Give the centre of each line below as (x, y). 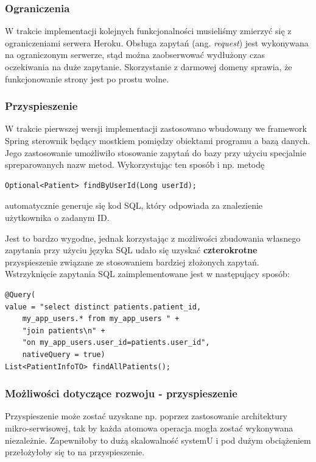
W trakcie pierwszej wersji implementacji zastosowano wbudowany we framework (156, 128)
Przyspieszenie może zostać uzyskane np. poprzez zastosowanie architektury (146, 416)
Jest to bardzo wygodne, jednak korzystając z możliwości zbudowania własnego (153, 238)
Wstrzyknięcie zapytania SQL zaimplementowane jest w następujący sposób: (147, 274)
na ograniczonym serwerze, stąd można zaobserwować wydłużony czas (135, 55)
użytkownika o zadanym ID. (57, 217)
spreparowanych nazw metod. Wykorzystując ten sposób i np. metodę (135, 164)
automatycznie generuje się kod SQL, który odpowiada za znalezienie (134, 205)
